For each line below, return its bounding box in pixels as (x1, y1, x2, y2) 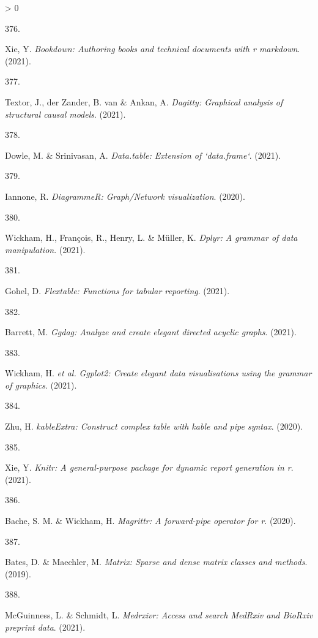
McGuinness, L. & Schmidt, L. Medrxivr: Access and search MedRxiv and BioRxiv (5, 609, 313, 621)
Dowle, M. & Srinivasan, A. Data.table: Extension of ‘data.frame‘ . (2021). (5, 148, 281, 161)
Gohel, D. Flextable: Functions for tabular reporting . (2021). (5, 284, 230, 297)
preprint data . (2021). (5, 620, 86, 633)
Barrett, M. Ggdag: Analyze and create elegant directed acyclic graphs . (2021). (5, 325, 297, 338)
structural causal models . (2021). (5, 107, 126, 120)
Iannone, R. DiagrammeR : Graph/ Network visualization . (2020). (5, 189, 245, 202)
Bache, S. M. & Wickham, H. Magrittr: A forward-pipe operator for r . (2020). (5, 514, 296, 527)
